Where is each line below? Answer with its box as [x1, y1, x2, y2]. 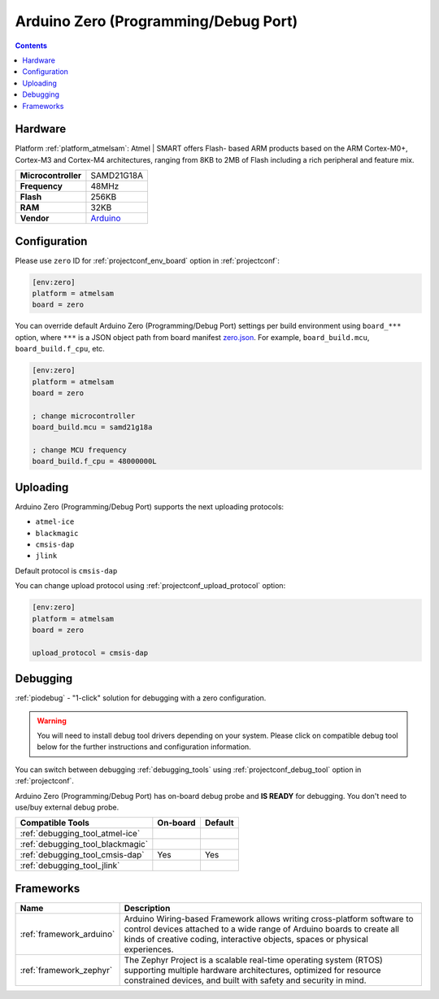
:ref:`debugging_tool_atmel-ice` [20, 828, 141, 840]
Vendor [20, 212, 50, 224]
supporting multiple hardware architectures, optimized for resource [124, 964, 381, 975]
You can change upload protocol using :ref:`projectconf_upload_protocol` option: [15, 581, 286, 591]
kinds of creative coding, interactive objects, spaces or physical [124, 933, 369, 944]
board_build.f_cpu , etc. [15, 344, 105, 354]
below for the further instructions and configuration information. [37, 742, 251, 752]
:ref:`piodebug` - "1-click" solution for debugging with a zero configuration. [15, 693, 267, 703]
